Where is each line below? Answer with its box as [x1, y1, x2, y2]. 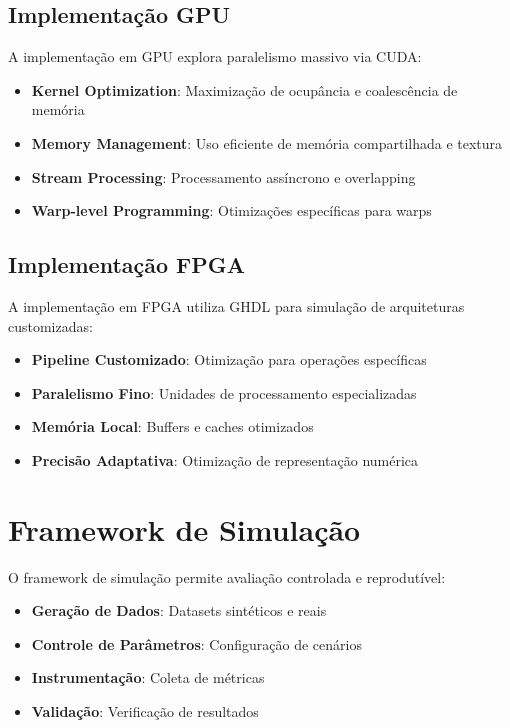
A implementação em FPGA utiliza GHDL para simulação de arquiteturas [8, 295, 465, 316]
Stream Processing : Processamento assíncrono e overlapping [31, 166, 416, 187]
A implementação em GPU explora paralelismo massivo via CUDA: [8, 46, 422, 67]
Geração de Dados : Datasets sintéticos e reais [31, 600, 327, 621]
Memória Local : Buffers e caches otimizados [31, 416, 314, 437]
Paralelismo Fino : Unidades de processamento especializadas [31, 382, 417, 403]
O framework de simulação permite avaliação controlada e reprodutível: [8, 566, 446, 587]
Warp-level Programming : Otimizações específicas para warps [31, 200, 432, 221]
